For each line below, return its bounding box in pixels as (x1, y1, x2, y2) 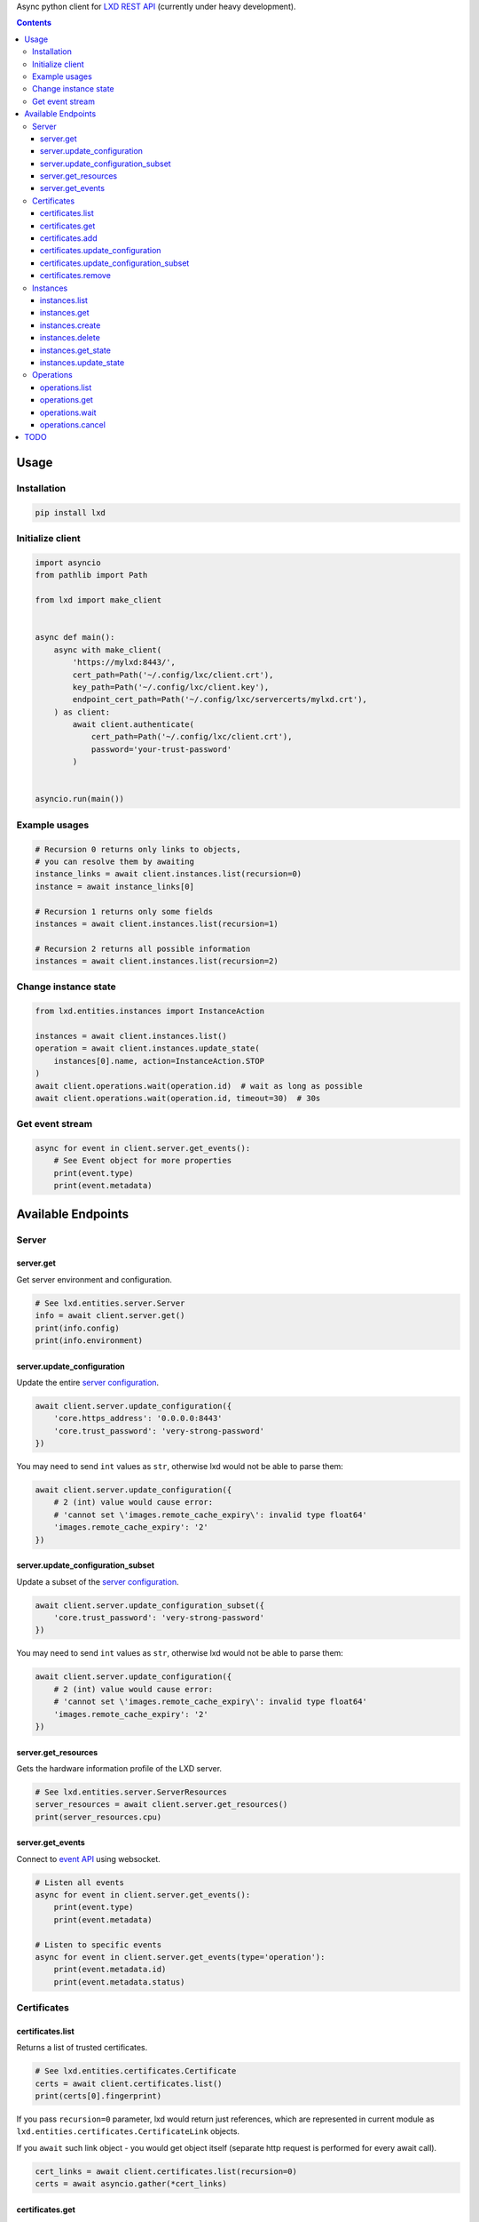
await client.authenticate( (72, 720, 195, 730)
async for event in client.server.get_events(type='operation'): (35, 1952, 326, 1962)
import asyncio (35, 557, 101, 568)
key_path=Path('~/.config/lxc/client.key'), (72, 682, 270, 692)
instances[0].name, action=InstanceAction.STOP (53, 1056, 265, 1066)
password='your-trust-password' (90, 744, 232, 755)
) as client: (53, 707, 111, 717)
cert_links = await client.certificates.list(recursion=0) (35, 2166, 297, 2177)
